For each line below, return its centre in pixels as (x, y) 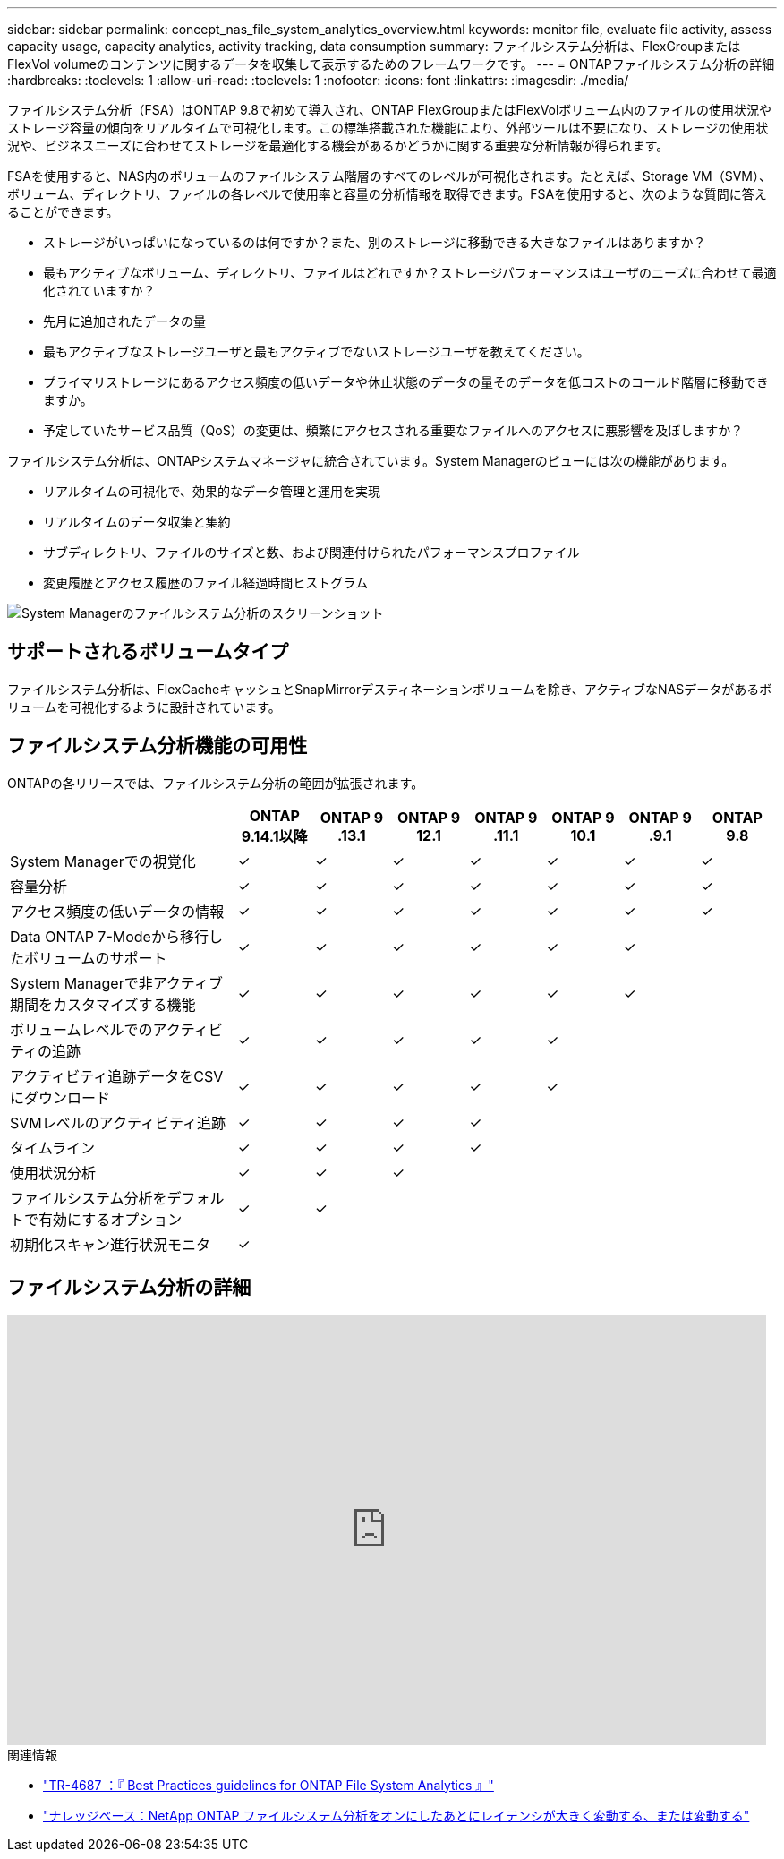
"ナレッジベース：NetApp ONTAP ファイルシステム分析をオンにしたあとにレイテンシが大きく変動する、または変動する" (396, 1815)
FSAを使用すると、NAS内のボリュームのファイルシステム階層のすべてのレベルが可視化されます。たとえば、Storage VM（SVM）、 (389, 176)
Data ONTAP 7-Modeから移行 (109, 936)
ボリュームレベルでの (81, 1029)
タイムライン (52, 1148)
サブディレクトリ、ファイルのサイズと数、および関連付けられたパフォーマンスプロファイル (311, 552)
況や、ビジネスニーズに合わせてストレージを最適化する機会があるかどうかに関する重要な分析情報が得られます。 (338, 146)
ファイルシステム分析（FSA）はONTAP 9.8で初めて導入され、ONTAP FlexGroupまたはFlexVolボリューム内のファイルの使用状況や (389, 110)
